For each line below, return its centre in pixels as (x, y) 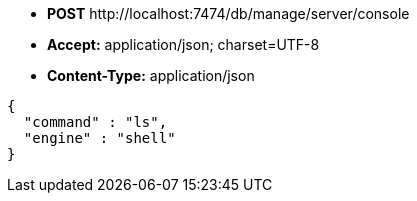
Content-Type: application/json (151, 75)
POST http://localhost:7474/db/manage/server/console (228, 13)
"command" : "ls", (95, 122)
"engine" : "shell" (99, 138)
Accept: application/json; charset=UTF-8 (183, 44)
